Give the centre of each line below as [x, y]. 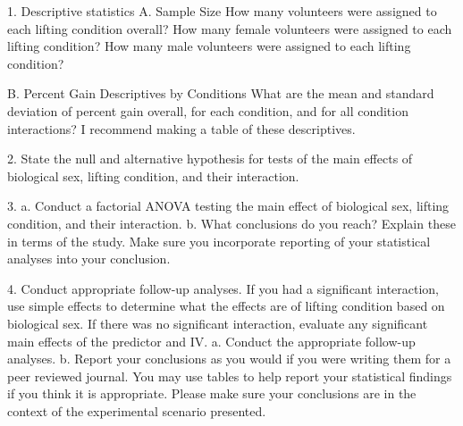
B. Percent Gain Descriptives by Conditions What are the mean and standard [221, 93]
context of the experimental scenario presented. [137, 410]
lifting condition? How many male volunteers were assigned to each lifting [209, 46]
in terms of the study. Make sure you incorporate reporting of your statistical [219, 241]
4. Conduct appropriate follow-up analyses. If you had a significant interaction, [223, 288]
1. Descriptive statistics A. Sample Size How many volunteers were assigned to [222, 11]
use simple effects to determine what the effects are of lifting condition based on [226, 306]
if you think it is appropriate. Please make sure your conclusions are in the [212, 393]
